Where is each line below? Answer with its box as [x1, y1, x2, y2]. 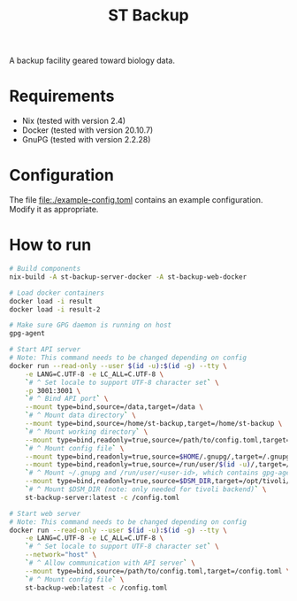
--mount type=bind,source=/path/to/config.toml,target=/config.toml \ [25, 566, 291, 575]
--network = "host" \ [25, 551, 97, 559]
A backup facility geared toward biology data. [9, 55, 175, 66]
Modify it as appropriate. [9, 204, 99, 215]
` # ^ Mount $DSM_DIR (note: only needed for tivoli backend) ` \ [25, 485, 267, 494]
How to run [9, 235, 92, 255]
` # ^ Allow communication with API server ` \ [25, 559, 196, 567]
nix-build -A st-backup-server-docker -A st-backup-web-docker [9, 272, 247, 281]
